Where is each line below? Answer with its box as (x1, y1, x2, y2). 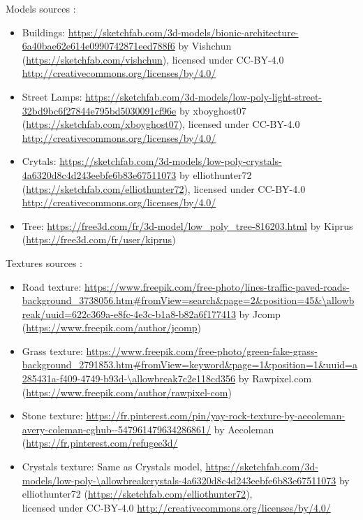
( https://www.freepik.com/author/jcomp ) (22, 320, 201, 335)
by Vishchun (178, 38, 232, 53)
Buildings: (22, 24, 66, 39)
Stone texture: (22, 408, 83, 423)
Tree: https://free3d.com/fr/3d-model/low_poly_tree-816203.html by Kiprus (22, 218, 353, 233)
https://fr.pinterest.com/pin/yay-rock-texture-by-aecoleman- (86, 408, 346, 423)
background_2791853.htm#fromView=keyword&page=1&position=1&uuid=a (22, 357, 357, 372)
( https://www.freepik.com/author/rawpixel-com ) (22, 384, 232, 399)
